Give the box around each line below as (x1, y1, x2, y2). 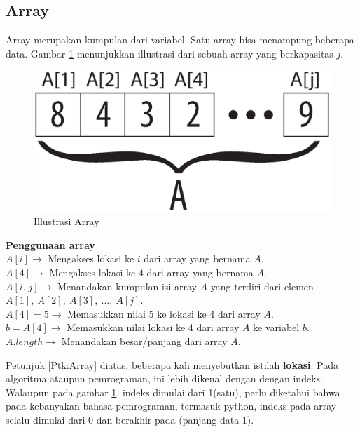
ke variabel (253, 320, 300, 335)
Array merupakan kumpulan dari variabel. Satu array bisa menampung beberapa (6, 32, 354, 47)
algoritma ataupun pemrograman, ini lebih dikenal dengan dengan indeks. (6, 371, 323, 386)
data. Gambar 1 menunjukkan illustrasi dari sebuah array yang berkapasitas (6, 46, 333, 60)
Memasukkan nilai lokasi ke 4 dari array (67, 320, 240, 335)
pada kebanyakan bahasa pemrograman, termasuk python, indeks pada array (6, 398, 337, 413)
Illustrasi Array (34, 214, 99, 229)
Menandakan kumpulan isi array (57, 278, 197, 293)
